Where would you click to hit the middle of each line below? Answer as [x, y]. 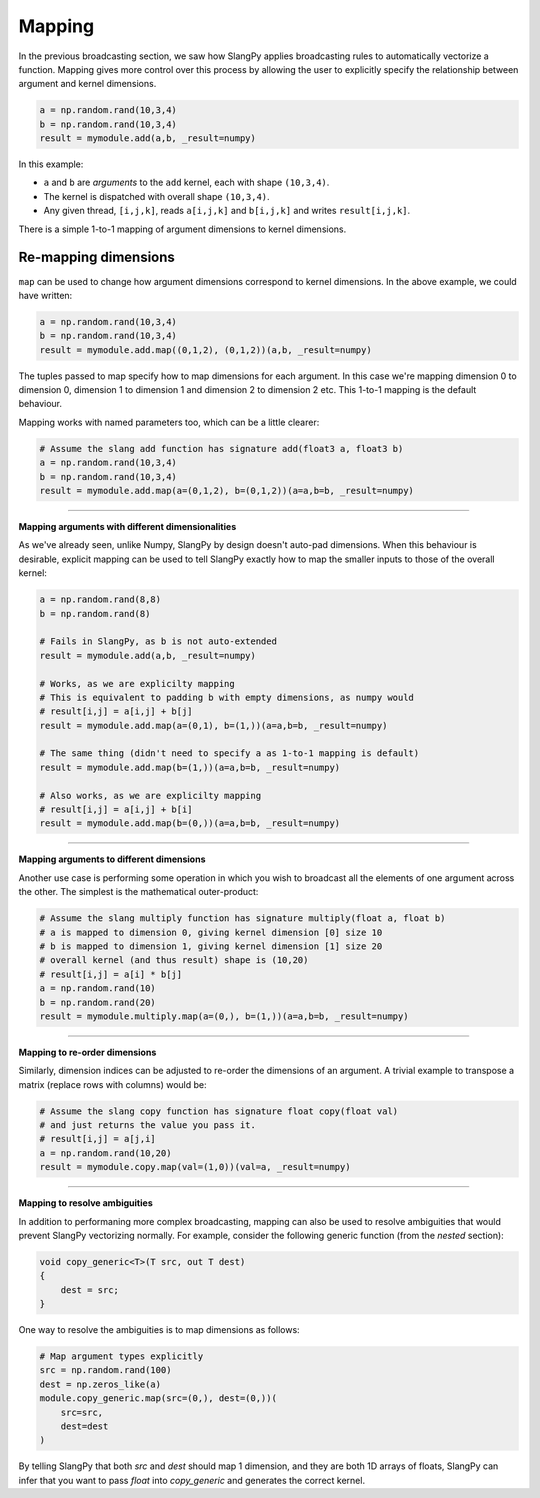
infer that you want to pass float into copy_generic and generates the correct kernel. [191, 1480]
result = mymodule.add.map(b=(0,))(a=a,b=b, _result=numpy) [190, 823]
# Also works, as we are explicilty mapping [150, 795]
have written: [45, 295]
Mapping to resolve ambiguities [86, 1203]
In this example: [51, 164]
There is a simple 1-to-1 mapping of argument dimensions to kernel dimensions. [182, 229]
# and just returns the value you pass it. [148, 1125]
